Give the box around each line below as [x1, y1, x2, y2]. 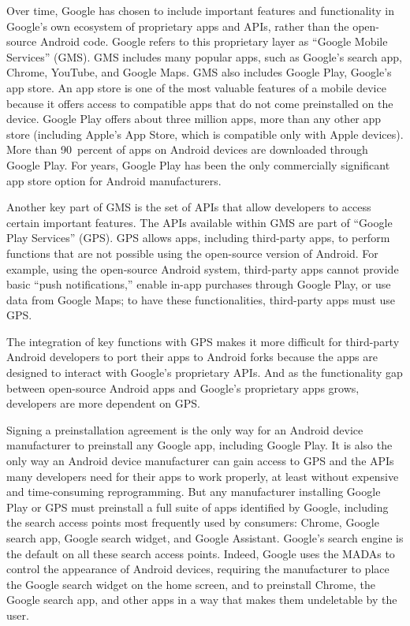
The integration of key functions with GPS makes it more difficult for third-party [6, 333, 400, 349]
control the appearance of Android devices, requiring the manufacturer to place [6, 561, 389, 577]
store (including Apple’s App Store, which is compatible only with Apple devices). [6, 125, 404, 142]
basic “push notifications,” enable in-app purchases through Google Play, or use [6, 276, 391, 293]
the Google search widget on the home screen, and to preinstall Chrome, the [6, 576, 375, 592]
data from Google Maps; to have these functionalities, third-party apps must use [6, 291, 396, 307]
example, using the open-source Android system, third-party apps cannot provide [6, 260, 399, 277]
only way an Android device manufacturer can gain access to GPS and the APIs [6, 453, 394, 469]
